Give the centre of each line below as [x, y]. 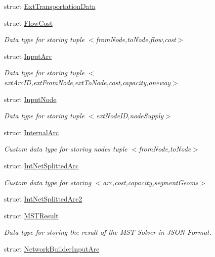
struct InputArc [28, 56]
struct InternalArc [32, 132]
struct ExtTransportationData [50, 6]
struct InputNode [30, 99]
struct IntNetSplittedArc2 [43, 199]
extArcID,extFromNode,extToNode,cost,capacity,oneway [87, 82]
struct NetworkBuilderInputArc [52, 248]
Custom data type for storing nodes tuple [66, 149]
